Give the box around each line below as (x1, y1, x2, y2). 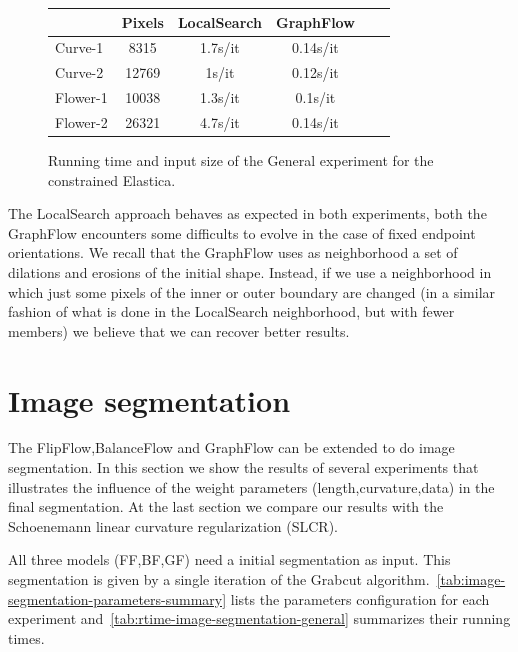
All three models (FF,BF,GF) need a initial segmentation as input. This (8, 549, 451, 570)
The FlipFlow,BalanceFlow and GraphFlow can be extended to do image (8, 437, 455, 458)
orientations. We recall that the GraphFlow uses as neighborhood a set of (8, 242, 458, 263)
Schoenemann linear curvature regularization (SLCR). (8, 515, 339, 536)
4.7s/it (200, 111, 240, 132)
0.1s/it (295, 87, 336, 108)
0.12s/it (292, 62, 339, 83)
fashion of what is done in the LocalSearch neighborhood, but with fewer (8, 301, 455, 322)
